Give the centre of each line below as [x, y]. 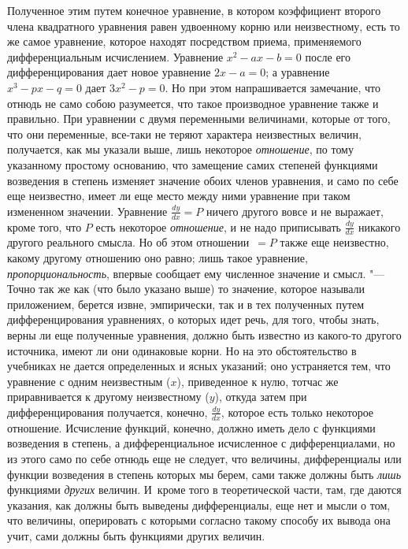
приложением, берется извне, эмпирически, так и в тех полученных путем [186, 304]
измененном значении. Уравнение [87, 211]
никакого [379, 226]
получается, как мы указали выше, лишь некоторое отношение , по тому [180, 149]
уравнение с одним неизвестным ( [89, 381]
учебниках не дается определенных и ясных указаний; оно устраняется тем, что [199, 366]
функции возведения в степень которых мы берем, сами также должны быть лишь [204, 474]
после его [328, 56]
